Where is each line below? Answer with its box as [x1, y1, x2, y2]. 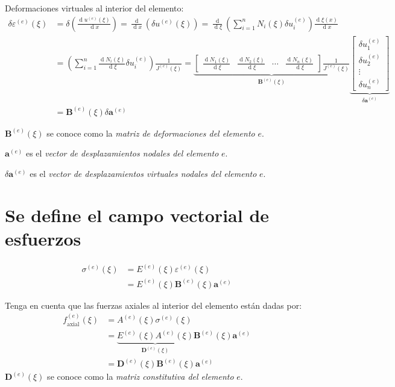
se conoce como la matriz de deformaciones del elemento [46, 126, 255, 139]
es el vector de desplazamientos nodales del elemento [25, 147, 219, 159]
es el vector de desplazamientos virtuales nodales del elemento [30, 167, 257, 179]
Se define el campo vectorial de [5, 202, 270, 227]
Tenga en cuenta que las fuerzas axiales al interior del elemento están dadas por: [5, 299, 302, 311]
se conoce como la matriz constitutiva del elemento [47, 370, 234, 383]
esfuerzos [5, 226, 81, 250]
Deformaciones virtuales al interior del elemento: [5, 2, 184, 14]
